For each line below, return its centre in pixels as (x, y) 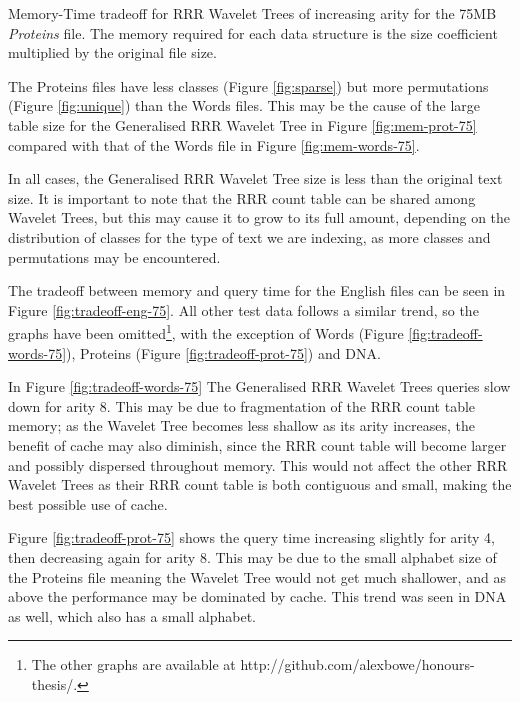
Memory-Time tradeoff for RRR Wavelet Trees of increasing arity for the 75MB (252, 13)
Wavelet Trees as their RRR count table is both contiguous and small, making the (260, 484)
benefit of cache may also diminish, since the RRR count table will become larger (257, 444)
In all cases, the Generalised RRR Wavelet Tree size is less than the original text (255, 178)
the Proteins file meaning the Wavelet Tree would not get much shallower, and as (257, 576)
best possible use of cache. (88, 503)
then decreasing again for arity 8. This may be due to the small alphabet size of (252, 556)
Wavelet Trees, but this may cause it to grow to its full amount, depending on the (259, 217)
